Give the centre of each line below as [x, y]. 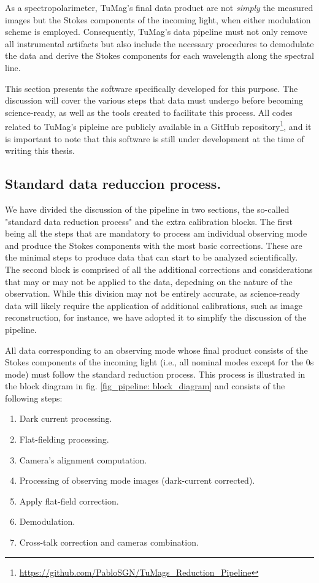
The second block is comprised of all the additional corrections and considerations [159, 269]
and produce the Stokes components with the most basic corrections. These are [154, 245]
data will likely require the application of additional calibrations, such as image [154, 305]
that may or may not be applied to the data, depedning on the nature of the [149, 281]
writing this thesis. [40, 151]
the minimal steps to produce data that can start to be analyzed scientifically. [152, 257]
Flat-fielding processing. [64, 439]
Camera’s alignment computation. [83, 459]
